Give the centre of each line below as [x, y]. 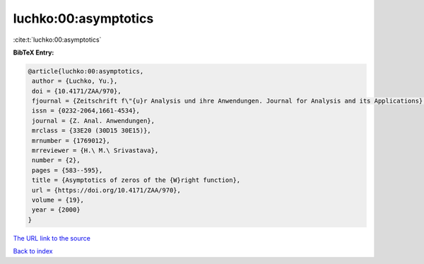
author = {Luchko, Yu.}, [75, 81]
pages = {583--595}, [67, 170]
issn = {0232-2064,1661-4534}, [86, 111]
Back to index [33, 251]
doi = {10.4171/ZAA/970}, [77, 91]
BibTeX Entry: [34, 52]
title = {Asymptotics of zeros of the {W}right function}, [136, 180]
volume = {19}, [58, 200]
